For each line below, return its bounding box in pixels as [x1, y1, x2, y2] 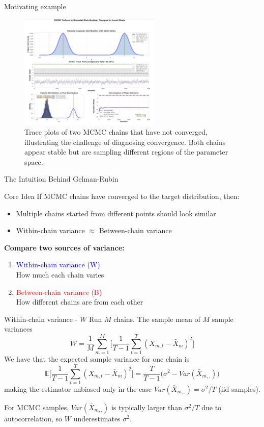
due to [201, 401, 222, 412]
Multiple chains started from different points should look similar [16, 208, 216, 218]
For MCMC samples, [4, 401, 69, 412]
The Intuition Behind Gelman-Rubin [4, 173, 119, 184]
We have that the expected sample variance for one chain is [4, 354, 190, 364]
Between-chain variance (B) [16, 286, 102, 297]
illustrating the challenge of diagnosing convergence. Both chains [24, 136, 226, 147]
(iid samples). [218, 383, 260, 394]
